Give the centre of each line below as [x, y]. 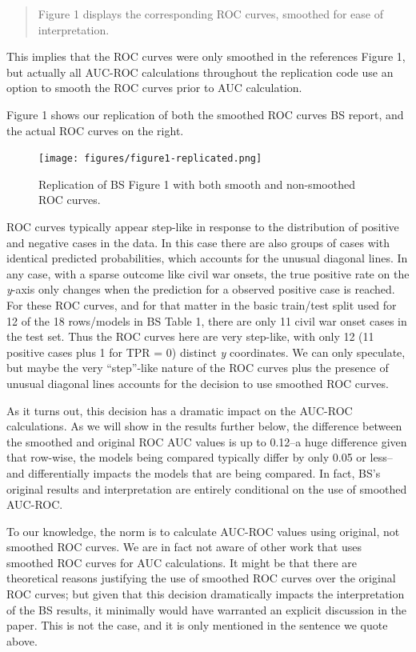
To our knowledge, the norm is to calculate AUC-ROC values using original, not [203, 531]
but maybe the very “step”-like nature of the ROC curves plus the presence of [198, 368]
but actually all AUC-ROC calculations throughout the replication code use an [200, 72]
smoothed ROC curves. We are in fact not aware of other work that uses [184, 547]
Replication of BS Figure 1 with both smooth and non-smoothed [197, 184]
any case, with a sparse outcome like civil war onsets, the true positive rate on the [208, 273]
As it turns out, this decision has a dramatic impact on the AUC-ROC [180, 410]
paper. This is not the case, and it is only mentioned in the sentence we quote [197, 625]
